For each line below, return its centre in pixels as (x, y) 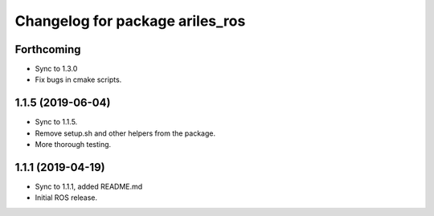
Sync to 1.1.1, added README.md (89, 187)
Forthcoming (48, 49)
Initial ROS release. (66, 198)
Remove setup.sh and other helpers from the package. (125, 133)
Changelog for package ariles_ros (130, 21)
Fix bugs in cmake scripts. (78, 79)
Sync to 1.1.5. (56, 122)
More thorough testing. (73, 145)
